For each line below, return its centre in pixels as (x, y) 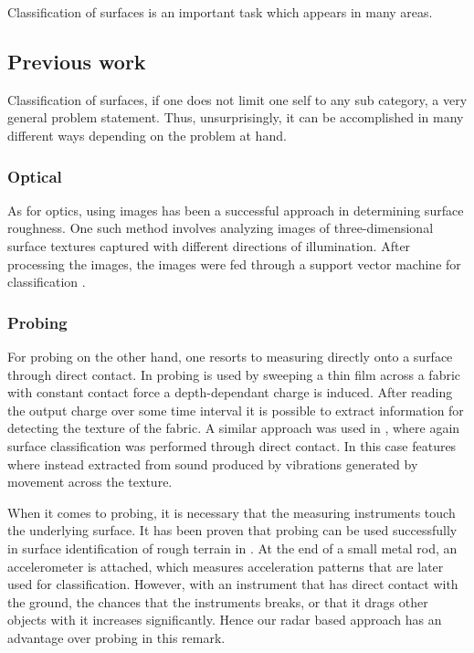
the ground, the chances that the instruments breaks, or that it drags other (218, 601)
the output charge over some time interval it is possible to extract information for (236, 410)
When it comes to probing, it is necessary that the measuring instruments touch (232, 512)
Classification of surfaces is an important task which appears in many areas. (220, 12)
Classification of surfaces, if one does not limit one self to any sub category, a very (237, 99)
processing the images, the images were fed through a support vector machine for (234, 263)
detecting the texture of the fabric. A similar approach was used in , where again (234, 428)
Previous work (77, 61)
